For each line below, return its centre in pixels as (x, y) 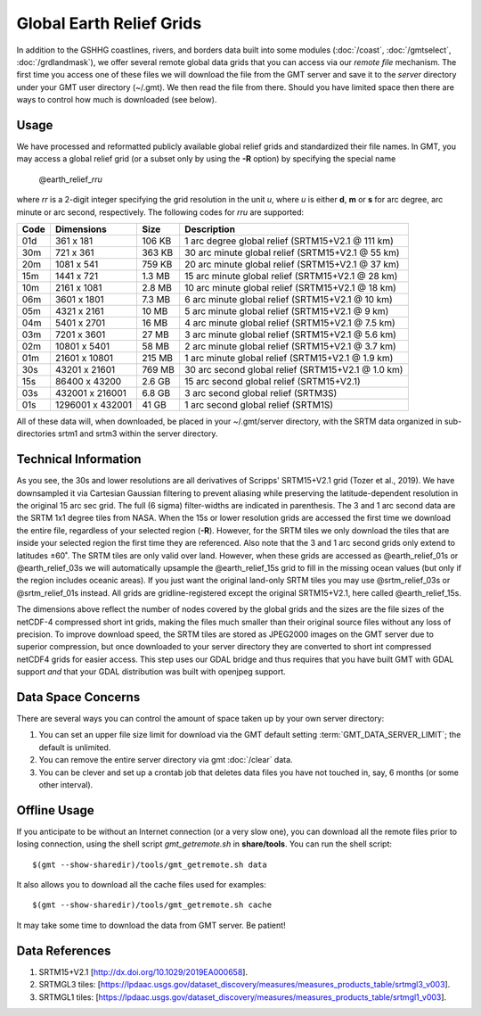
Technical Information (79, 459)
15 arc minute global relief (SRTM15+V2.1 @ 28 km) (291, 276)
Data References (64, 950)
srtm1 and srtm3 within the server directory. (138, 434)
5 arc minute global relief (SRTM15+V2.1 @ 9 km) (286, 310)
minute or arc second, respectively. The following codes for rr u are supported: (160, 212)
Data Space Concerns (78, 697)
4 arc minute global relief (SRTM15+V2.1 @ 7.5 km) (289, 323)
